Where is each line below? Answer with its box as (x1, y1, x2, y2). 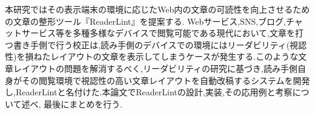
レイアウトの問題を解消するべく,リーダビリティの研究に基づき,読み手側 (13, 62, 297, 74)
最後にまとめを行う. (44, 97, 123, 110)
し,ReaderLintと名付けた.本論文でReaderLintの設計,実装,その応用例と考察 (5, 86, 293, 98)
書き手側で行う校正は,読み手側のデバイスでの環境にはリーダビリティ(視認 (13, 38, 307, 51)
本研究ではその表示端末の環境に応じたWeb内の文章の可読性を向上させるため (5, 3, 310, 15)
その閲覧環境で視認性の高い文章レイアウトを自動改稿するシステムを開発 (21, 74, 310, 86)
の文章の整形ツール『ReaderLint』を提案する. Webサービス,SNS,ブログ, (5, 14, 287, 27)
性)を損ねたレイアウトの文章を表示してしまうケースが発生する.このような (5, 50, 299, 63)
